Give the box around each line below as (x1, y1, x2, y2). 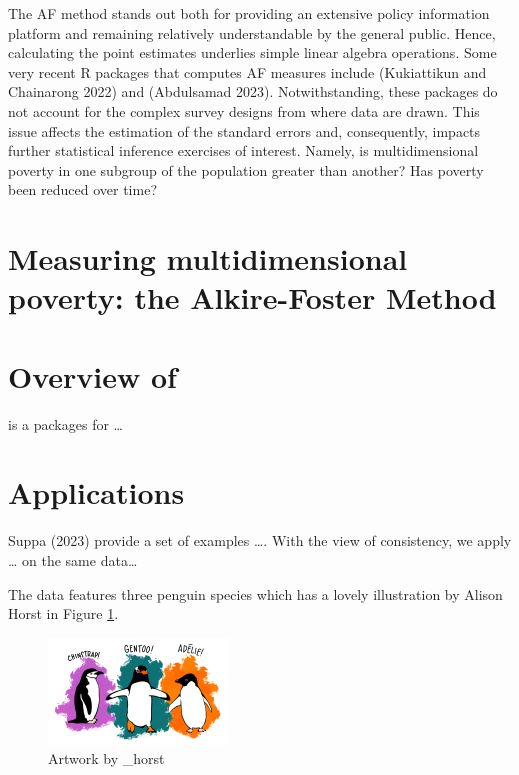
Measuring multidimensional (8, 238, 408, 279)
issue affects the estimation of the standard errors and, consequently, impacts (8, 120, 481, 141)
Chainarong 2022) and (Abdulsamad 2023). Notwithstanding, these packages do (8, 81, 498, 102)
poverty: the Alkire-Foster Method (8, 277, 497, 318)
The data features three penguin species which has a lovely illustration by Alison (8, 583, 503, 604)
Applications (8, 472, 185, 513)
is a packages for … (8, 413, 123, 434)
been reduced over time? (8, 179, 158, 200)
